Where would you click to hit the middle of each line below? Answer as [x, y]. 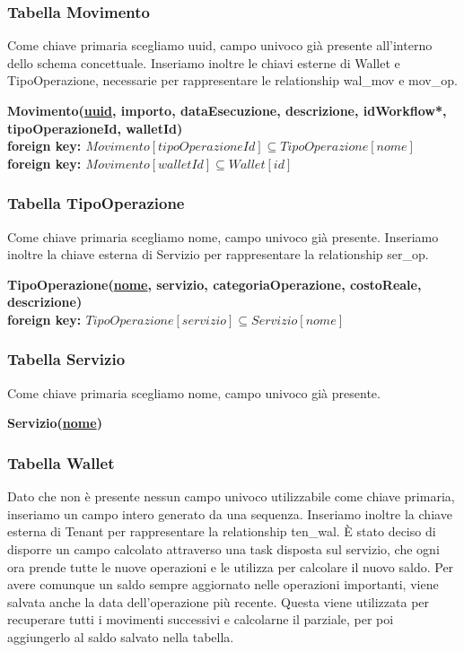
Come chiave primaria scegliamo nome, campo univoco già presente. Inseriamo [223, 236]
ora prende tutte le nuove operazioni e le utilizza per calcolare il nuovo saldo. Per [231, 566]
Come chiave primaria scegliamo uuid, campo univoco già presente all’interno [220, 45]
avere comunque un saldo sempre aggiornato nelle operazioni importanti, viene [223, 584]
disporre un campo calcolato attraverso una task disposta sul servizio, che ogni [223, 548]
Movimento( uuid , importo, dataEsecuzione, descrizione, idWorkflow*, [227, 110]
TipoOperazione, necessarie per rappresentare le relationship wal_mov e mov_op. [232, 80]
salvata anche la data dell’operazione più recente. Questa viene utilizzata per [219, 601]
